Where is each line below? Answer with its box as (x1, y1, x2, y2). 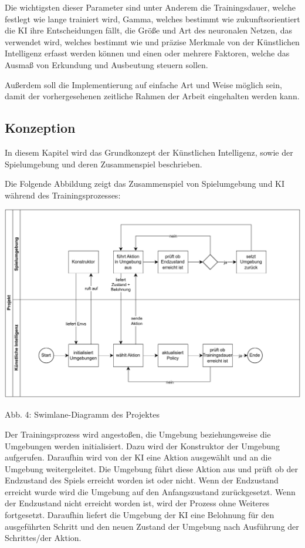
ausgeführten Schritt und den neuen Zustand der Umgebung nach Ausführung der (5, 520, 299, 532)
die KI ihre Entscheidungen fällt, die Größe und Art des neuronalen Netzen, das (5, 24, 292, 36)
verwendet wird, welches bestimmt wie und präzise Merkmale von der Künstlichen (5, 35, 300, 48)
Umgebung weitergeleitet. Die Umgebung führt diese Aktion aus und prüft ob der (5, 462, 298, 475)
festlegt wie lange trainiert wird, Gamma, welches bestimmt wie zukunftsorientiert (5, 12, 300, 25)
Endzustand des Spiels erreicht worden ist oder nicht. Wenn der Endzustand (5, 474, 279, 486)
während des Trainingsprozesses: (5, 189, 121, 201)
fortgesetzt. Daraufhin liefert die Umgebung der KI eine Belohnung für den (5, 509, 274, 521)
